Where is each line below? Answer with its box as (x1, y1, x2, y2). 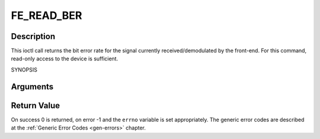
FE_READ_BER (11, 9, 82, 22)
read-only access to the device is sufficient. (11, 55, 119, 62)
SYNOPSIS (11, 66, 38, 73)
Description (11, 31, 56, 41)
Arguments (11, 82, 54, 92)
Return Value (11, 101, 60, 111)
